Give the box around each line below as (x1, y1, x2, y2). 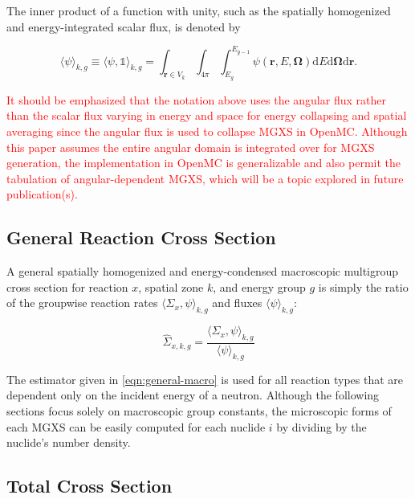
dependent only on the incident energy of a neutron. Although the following (6, 387, 380, 403)
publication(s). (6, 186, 78, 202)
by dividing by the (276, 418, 367, 435)
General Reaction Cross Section (6, 225, 276, 250)
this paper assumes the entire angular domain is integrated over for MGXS (6, 138, 375, 155)
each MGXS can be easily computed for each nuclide (6, 418, 266, 435)
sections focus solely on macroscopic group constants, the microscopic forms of (6, 403, 392, 419)
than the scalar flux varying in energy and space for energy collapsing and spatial (6, 107, 407, 124)
